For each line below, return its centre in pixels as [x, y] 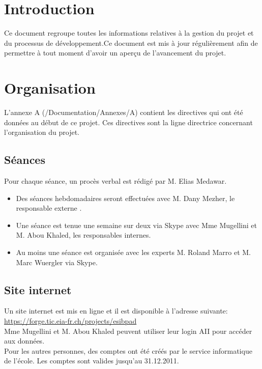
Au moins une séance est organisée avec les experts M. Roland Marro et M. [133, 252]
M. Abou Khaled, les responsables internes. [83, 235]
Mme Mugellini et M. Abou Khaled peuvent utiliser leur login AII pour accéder [128, 331]
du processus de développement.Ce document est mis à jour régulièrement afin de [131, 42]
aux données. [24, 341]
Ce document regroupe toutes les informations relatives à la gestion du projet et [129, 33]
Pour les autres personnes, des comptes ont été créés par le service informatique [128, 350]
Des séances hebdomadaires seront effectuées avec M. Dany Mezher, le [125, 198]
